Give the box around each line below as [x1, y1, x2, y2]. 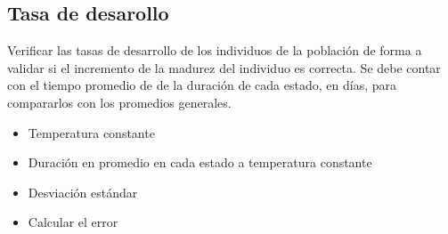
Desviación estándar [28, 182, 138, 201]
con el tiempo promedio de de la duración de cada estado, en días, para [7, 76, 396, 94]
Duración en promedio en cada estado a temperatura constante [28, 153, 372, 172]
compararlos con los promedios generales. [7, 93, 232, 111]
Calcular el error [28, 213, 118, 231]
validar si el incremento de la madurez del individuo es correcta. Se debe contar [7, 58, 441, 77]
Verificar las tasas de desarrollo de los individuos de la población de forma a [7, 41, 422, 60]
